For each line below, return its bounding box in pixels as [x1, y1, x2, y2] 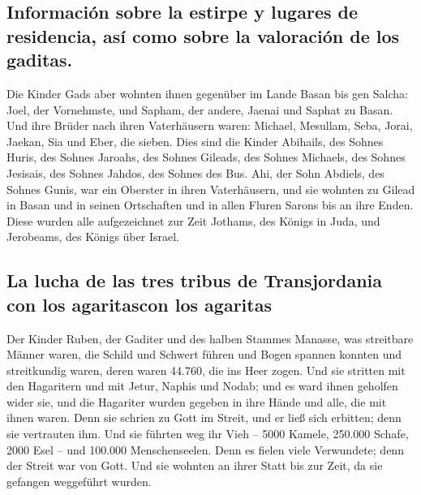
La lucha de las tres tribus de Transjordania [6, 268, 383, 293]
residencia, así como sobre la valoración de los [6, 23, 400, 48]
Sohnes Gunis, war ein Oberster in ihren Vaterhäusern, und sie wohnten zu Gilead [6, 180, 415, 197]
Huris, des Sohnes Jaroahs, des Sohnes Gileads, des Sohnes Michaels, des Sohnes [6, 148, 406, 166]
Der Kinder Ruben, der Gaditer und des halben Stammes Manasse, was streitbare [6, 329, 414, 346]
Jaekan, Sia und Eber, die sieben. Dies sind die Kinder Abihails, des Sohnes [6, 132, 384, 149]
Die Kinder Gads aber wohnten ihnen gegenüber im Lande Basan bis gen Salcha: [6, 84, 408, 101]
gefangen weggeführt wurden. [6, 472, 152, 489]
